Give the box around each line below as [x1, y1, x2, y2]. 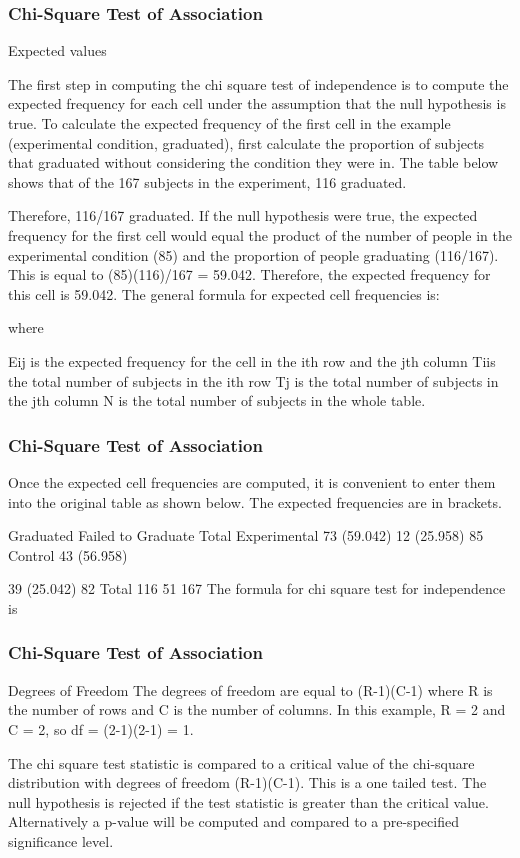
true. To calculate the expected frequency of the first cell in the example [8, 113, 451, 133]
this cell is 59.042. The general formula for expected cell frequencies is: [8, 283, 440, 304]
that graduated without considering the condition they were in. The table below [8, 152, 499, 173]
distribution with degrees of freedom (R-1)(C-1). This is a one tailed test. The [8, 772, 487, 793]
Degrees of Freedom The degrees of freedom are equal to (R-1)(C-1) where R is [8, 679, 493, 700]
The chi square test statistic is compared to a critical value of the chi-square [8, 752, 475, 773]
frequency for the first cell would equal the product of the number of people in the [8, 224, 512, 245]
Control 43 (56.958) [8, 544, 128, 565]
